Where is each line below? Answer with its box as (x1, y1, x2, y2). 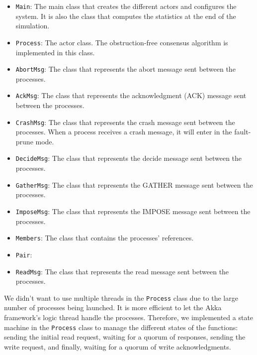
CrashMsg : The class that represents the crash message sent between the (15, 117, 235, 127)
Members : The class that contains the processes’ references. (15, 233, 194, 243)
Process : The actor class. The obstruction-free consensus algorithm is (15, 37, 228, 47)
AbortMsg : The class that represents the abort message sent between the (15, 64, 236, 74)
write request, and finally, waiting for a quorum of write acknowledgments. (4, 341, 231, 352)
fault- (234, 126, 251, 137)
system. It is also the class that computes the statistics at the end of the (15, 10, 236, 21)
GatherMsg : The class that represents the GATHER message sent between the (15, 179, 253, 190)
